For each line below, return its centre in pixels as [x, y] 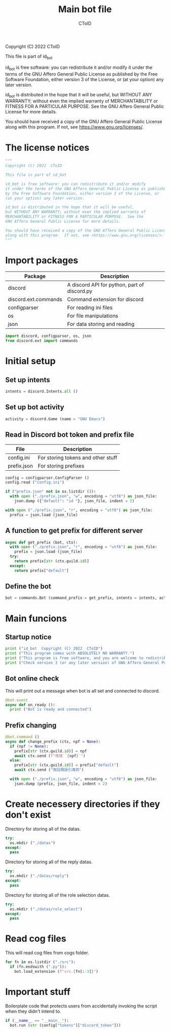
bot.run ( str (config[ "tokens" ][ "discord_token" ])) [66, 1025]
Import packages [42, 260]
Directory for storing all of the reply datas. [49, 862]
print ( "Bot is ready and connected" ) [51, 710]
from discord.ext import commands [42, 341]
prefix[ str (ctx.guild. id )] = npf [51, 751]
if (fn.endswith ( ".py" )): [38, 967]
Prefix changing [31, 725]
